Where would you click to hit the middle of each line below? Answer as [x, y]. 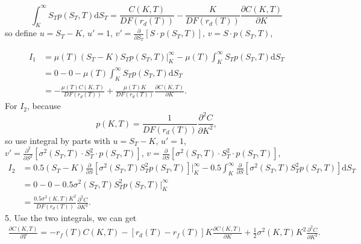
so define [21, 33]
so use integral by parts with [58, 140]
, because [44, 106]
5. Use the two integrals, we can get [71, 217]
